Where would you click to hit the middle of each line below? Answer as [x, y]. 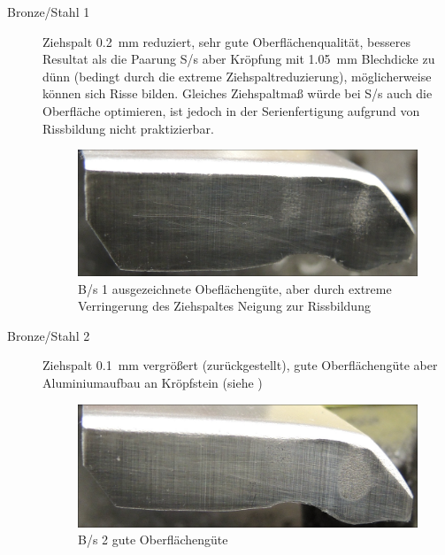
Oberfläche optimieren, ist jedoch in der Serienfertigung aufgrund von [231, 110]
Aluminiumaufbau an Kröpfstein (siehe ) [153, 382]
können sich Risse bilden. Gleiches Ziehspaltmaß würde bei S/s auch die [238, 93]
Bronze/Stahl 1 [49, 12]
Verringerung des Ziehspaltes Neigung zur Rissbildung [224, 306]
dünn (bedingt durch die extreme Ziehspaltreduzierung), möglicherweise [237, 76]
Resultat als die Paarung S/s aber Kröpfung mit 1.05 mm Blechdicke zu [239, 59]
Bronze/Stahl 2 [49, 335]
